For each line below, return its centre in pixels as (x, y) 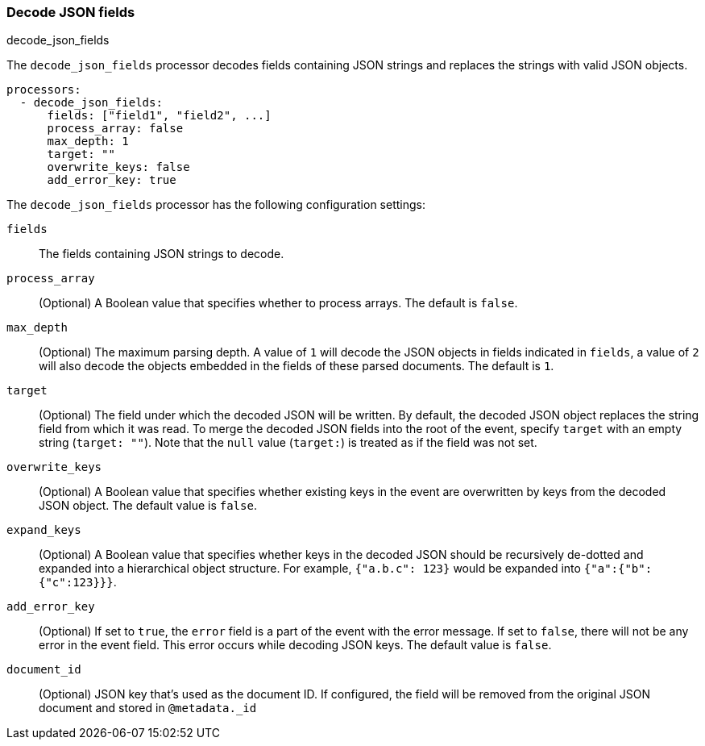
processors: (44, 90)
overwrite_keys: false (118, 167)
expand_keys (44, 530)
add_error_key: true (112, 180)
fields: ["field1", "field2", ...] (159, 116)
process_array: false (115, 129)
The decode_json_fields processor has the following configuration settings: (216, 205)
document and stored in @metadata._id (148, 708)
